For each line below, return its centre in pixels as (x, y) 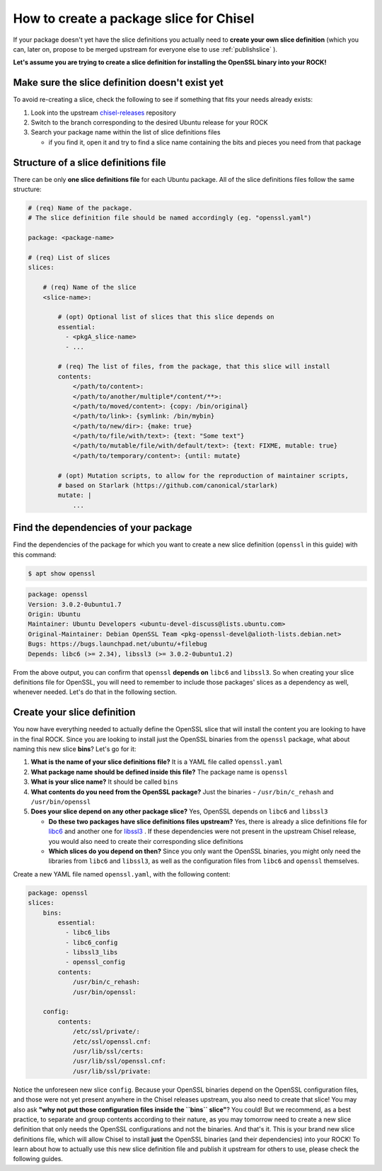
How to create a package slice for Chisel (134, 18)
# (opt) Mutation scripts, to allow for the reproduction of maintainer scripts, (203, 475)
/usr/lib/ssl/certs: (108, 1051)
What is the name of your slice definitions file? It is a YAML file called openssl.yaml (157, 762)
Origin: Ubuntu (54, 615)
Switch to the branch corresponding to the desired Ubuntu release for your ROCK (149, 122)
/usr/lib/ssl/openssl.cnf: (119, 1061)
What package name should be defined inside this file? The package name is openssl (159, 772)
